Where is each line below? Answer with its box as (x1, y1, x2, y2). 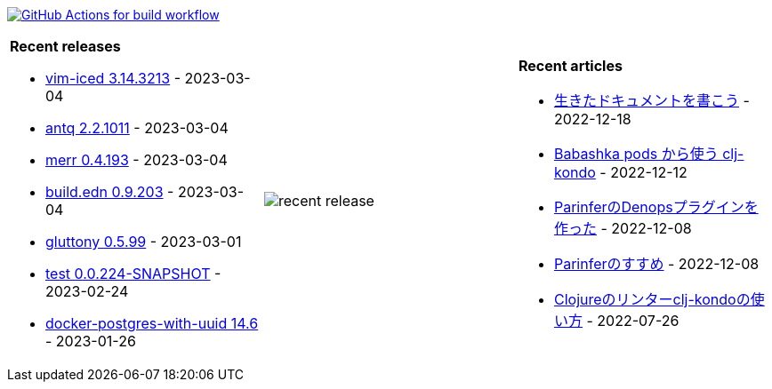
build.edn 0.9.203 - (45, 183, 174, 201)
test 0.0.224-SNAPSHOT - (45, 265, 221, 282)
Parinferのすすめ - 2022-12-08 (553, 255, 760, 273)
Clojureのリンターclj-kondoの (553, 290, 751, 308)
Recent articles (518, 57, 623, 75)
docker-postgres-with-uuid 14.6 (45, 314, 259, 332)
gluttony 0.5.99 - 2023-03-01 (45, 233, 242, 250)
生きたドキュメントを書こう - (553, 91, 750, 109)
